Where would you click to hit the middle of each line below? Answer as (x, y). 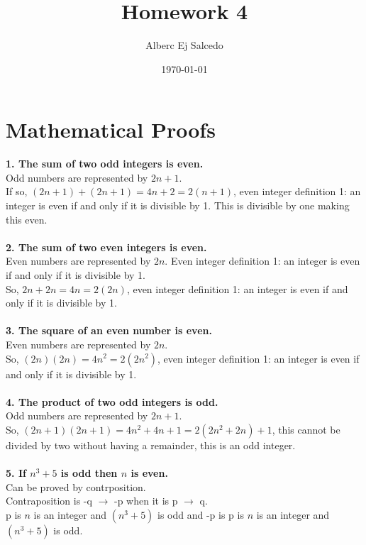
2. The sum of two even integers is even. (106, 247)
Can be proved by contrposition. (76, 486)
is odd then (89, 473)
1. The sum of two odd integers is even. (105, 164)
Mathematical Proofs (111, 130)
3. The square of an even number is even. (109, 330)
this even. (27, 219)
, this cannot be (306, 429)
